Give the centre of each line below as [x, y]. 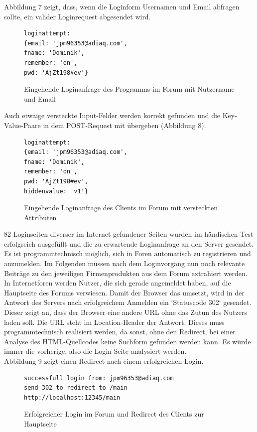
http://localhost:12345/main [72, 397]
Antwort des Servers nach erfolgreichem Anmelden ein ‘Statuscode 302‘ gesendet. [128, 302]
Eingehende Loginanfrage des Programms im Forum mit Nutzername [129, 89]
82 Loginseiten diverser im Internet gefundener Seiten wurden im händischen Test [129, 234]
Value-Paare [22, 125]
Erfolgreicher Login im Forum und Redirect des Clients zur [114, 414]
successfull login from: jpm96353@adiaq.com [99, 378]
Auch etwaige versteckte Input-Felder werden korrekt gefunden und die [112, 115]
